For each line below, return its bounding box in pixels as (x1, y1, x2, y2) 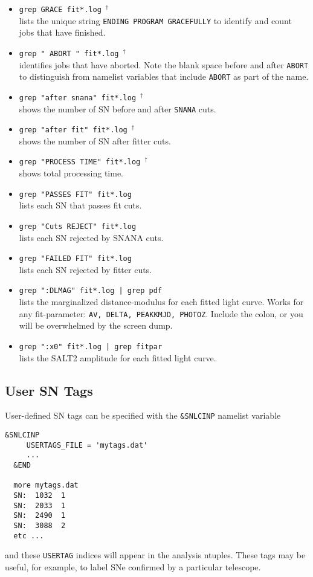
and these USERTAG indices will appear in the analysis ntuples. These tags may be (5, 549, 306, 561)
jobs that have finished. (19, 26, 106, 39)
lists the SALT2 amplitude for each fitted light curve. (19, 351, 216, 364)
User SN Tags (5, 381, 93, 399)
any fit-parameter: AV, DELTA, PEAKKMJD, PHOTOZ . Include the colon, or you (19, 307, 303, 320)
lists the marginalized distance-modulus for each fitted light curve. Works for (19, 295, 304, 308)
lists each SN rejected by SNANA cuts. (19, 231, 164, 243)
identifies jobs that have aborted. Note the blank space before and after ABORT (19, 58, 309, 71)
